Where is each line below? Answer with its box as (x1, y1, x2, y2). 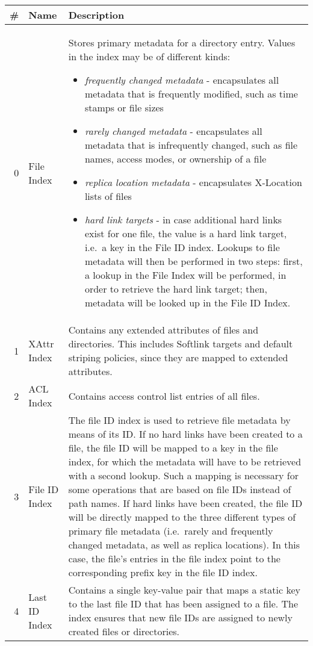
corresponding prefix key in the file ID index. (68, 565, 258, 579)
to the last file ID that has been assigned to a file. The (68, 597, 299, 610)
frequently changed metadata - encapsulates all (84, 73, 279, 87)
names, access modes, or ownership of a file (84, 152, 267, 166)
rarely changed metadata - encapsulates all (84, 124, 262, 138)
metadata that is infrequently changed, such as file (84, 138, 298, 152)
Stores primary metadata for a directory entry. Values (68, 36, 296, 49)
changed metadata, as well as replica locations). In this (68, 538, 300, 551)
